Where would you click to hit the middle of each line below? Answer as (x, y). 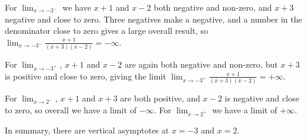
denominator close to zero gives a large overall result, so (107, 31)
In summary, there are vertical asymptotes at (87, 130)
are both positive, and (160, 98)
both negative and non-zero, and (213, 7)
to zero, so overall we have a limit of (71, 109)
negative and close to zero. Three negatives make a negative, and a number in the (153, 19)
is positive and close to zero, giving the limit (86, 76)
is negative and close (262, 98)
